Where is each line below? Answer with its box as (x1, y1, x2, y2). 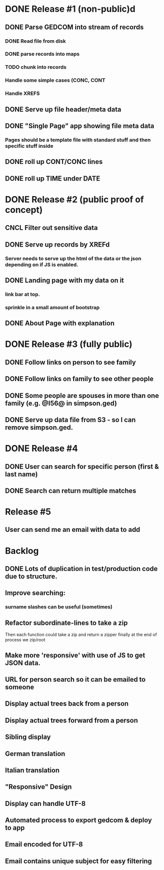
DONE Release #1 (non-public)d (5, 3, 136, 15)
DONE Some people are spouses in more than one (5, 391, 159, 400)
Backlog (5, 545, 39, 556)
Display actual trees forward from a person (5, 716, 138, 725)
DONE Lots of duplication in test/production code (5, 565, 158, 573)
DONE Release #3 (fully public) (5, 339, 133, 350)
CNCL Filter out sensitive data (5, 224, 98, 232)
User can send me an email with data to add (5, 526, 141, 534)
